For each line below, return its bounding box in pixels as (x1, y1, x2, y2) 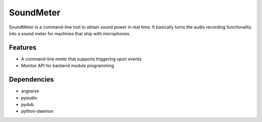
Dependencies (9, 75, 54, 84)
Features (9, 43, 36, 52)
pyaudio (21, 95, 37, 101)
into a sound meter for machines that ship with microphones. (9, 30, 131, 36)
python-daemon (21, 108, 53, 114)
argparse (21, 88, 39, 94)
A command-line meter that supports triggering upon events (21, 56, 142, 62)
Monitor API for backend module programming (21, 63, 114, 68)
